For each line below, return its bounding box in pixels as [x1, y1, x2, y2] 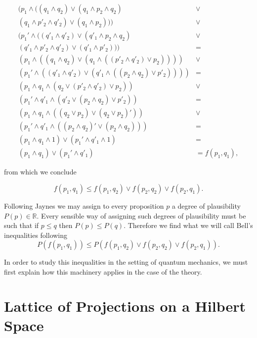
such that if [4, 220, 39, 230]
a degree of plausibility [171, 200, 241, 211]
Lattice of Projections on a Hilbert [4, 295, 246, 316]
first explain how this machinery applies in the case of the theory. [4, 266, 202, 277]
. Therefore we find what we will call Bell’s [124, 220, 253, 230]
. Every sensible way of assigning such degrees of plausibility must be [37, 210, 246, 221]
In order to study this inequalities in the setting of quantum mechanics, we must [4, 257, 248, 267]
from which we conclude [4, 167, 77, 177]
